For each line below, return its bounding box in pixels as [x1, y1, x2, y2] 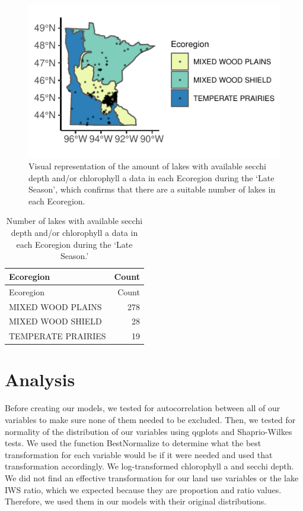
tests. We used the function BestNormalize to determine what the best [5, 437, 261, 449]
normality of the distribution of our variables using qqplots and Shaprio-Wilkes [5, 425, 292, 437]
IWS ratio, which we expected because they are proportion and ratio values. [5, 483, 282, 496]
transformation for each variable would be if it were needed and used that [5, 448, 273, 460]
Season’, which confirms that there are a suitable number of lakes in [28, 183, 276, 195]
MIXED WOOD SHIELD [9, 315, 102, 327]
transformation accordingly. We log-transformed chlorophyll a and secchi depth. [5, 460, 294, 472]
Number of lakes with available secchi [6, 215, 143, 227]
